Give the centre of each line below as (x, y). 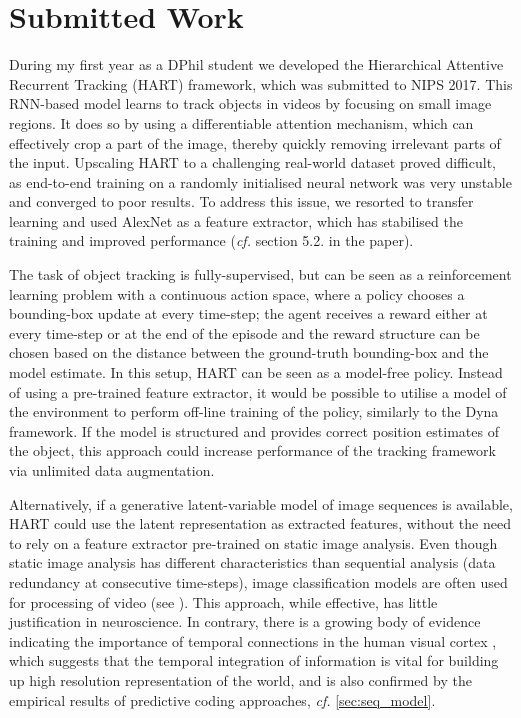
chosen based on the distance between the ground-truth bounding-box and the (249, 352)
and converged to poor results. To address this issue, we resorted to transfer (241, 201)
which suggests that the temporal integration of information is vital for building (254, 660)
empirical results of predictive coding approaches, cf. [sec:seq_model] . (222, 699)
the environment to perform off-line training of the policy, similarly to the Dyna (254, 411)
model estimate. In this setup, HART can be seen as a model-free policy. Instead (256, 372)
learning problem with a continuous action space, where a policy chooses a (237, 293)
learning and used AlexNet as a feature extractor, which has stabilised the (236, 220)
